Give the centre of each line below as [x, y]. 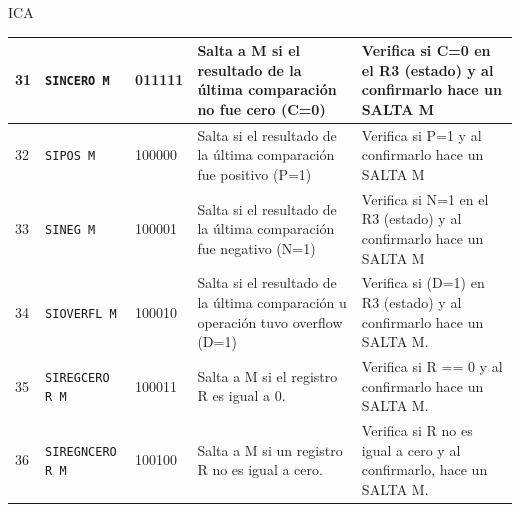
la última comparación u [272, 301]
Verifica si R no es [417, 430]
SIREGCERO [77, 377]
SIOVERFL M [81, 313]
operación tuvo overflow [270, 321]
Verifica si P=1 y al [421, 134]
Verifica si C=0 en [426, 50]
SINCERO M [77, 81]
